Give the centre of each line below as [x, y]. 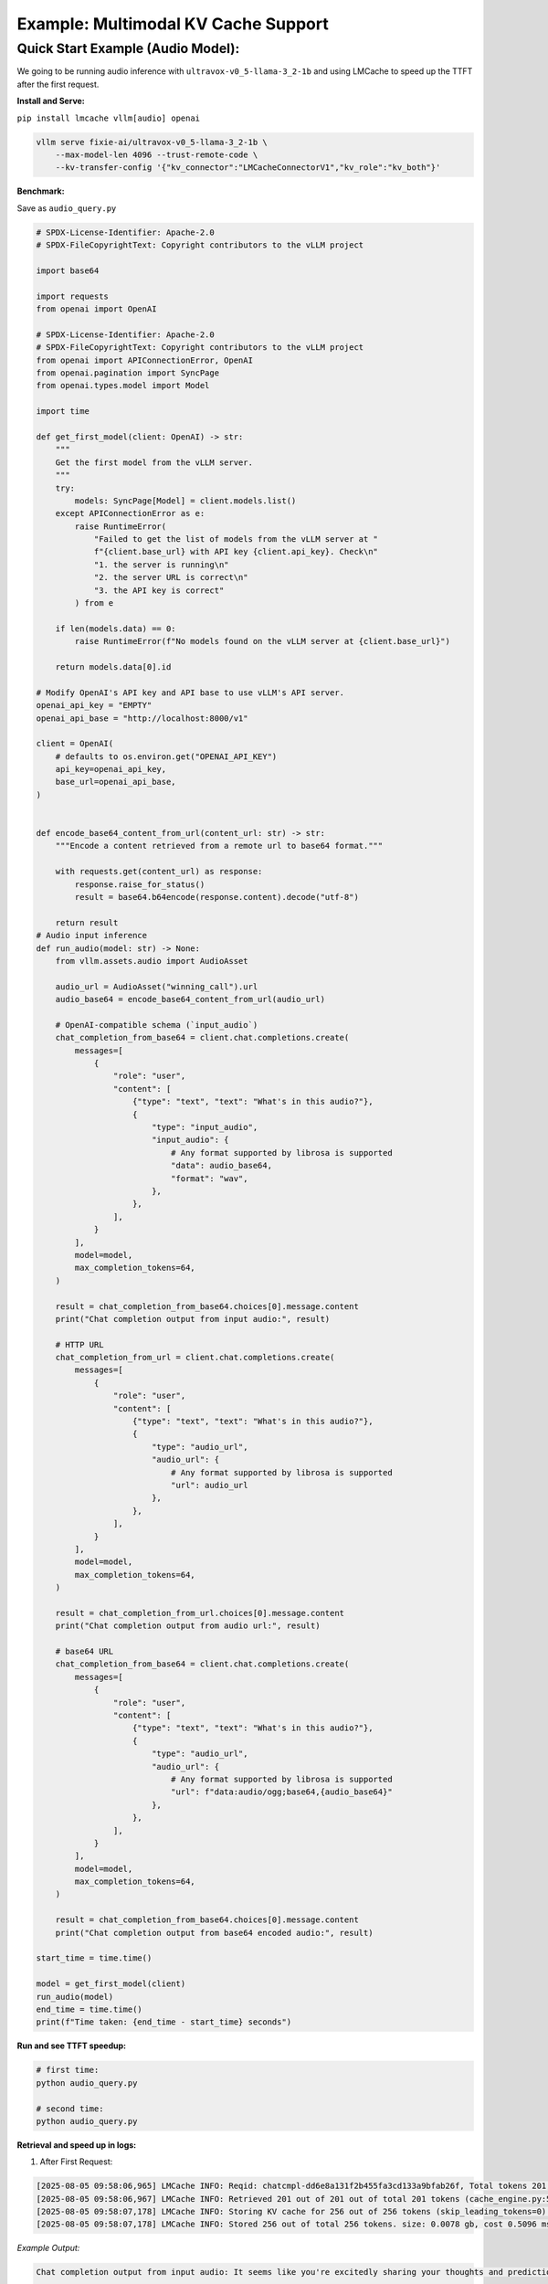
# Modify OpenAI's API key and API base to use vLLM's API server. [190, 693]
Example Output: [48, 2248]
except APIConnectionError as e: [130, 513]
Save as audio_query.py [67, 208]
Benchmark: [41, 191]
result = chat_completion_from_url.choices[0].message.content [200, 1613]
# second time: [70, 2109]
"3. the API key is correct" [159, 590]
